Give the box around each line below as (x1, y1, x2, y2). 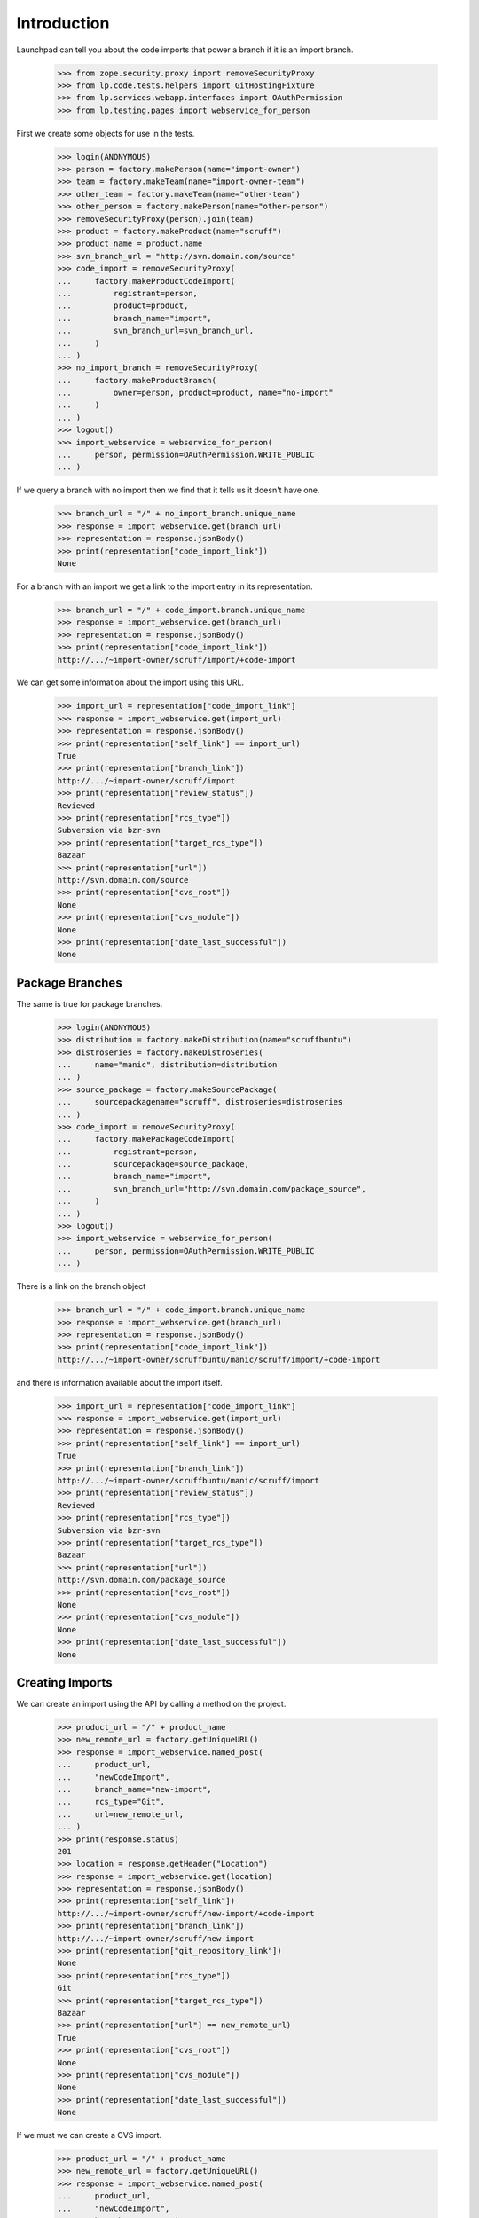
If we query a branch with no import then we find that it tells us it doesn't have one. (16, 484, 320, 496)
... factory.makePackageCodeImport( (57, 1134, 235, 1144)
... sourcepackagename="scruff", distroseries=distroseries (57, 1097, 343, 1107)
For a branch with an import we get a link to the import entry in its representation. (16, 581, 314, 592)
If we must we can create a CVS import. (16, 2130, 162, 2141)
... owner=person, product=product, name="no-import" (57, 388, 334, 398)
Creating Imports (16, 1675, 113, 1690)
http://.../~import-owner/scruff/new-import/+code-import (57, 1908, 315, 1918)
